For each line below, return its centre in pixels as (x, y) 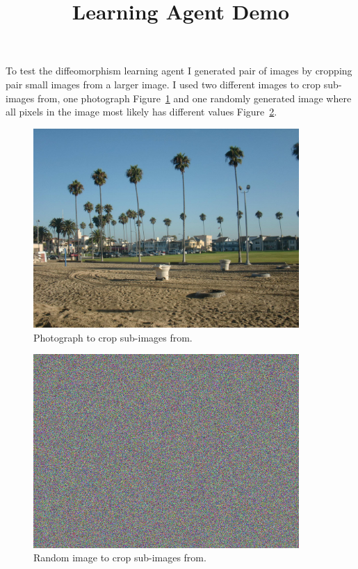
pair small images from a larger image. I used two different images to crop (163, 84)
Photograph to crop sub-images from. (113, 337)
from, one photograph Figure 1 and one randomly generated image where (194, 98)
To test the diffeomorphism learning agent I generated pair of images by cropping (179, 71)
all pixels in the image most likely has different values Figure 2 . (141, 112)
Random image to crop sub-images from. (120, 558)
